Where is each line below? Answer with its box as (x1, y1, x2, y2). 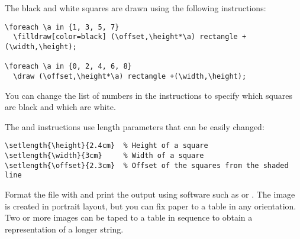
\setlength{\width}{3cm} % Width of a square (5, 151, 204, 160)
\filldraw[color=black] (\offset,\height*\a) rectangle (13, 33, 238, 41)
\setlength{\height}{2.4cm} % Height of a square (5, 141, 208, 150)
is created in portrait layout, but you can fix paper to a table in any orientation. (5, 199, 296, 212)
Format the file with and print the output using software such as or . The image (5, 188, 295, 200)
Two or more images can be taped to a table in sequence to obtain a (5, 211, 253, 224)
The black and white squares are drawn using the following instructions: (5, 2, 266, 14)
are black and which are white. (5, 101, 116, 113)
